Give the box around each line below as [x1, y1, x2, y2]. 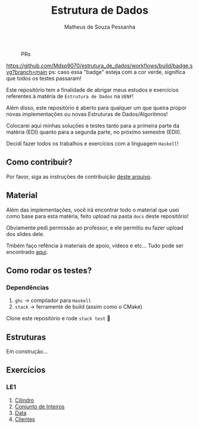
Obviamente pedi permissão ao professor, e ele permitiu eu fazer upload [6, 224, 184, 231]
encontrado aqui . [6, 248, 48, 255]
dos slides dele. [6, 230, 45, 237]
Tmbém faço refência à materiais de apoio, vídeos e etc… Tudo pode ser [6, 242, 184, 249]
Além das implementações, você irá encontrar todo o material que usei [6, 206, 179, 213]
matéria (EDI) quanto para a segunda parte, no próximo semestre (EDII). [6, 128, 182, 135]
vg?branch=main [6, 68, 48, 75]
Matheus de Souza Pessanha [64, 23, 135, 30]
